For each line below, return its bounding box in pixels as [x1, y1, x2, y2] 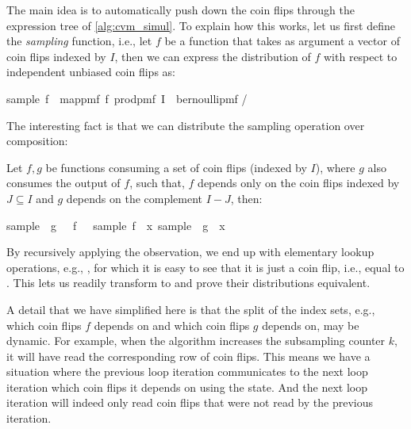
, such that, [129, 174, 185, 191]
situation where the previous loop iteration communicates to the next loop [6, 363, 368, 380]
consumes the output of [6, 174, 121, 191]
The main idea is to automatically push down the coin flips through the [6, 2, 355, 17]
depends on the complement [66, 190, 203, 206]
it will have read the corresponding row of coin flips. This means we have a [6, 347, 371, 364]
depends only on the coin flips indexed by [198, 174, 400, 191]
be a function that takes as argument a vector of [164, 33, 400, 49]
